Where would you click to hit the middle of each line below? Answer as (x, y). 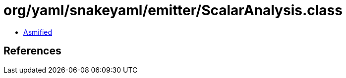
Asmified (38, 32)
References (32, 51)
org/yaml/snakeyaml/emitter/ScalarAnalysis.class (173, 10)
